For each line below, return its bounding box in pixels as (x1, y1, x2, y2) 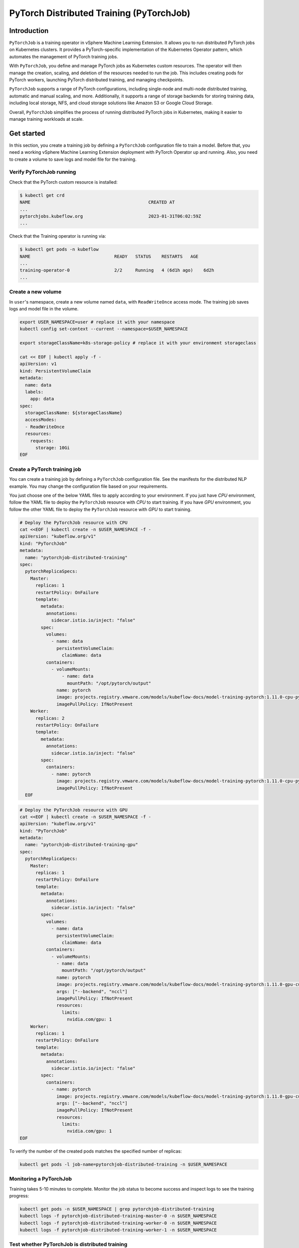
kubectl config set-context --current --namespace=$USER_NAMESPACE (19, 326, 188, 332)
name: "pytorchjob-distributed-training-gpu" (25, 842, 138, 848)
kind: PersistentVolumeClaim (19, 368, 91, 374)
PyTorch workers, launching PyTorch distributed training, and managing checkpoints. (9, 77, 184, 83)
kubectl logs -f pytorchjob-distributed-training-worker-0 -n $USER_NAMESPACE (19, 1220, 217, 1226)
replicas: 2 (35, 715, 65, 721)
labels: (25, 389, 44, 394)
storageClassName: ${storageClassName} (25, 410, 123, 416)
